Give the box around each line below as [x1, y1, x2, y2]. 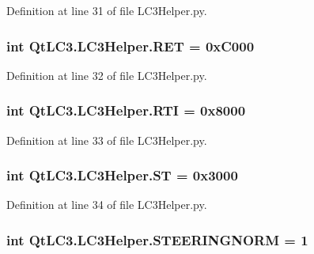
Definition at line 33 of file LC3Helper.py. [6, 131, 207, 148]
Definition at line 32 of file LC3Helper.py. [6, 66, 207, 83]
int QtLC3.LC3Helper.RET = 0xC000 [6, 36, 255, 55]
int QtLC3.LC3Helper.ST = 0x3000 [6, 165, 238, 185]
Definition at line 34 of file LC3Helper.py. [6, 196, 207, 213]
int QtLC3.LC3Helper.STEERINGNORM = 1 [6, 229, 308, 249]
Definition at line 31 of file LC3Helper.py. [6, 2, 207, 18]
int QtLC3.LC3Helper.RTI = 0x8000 [6, 100, 246, 120]
